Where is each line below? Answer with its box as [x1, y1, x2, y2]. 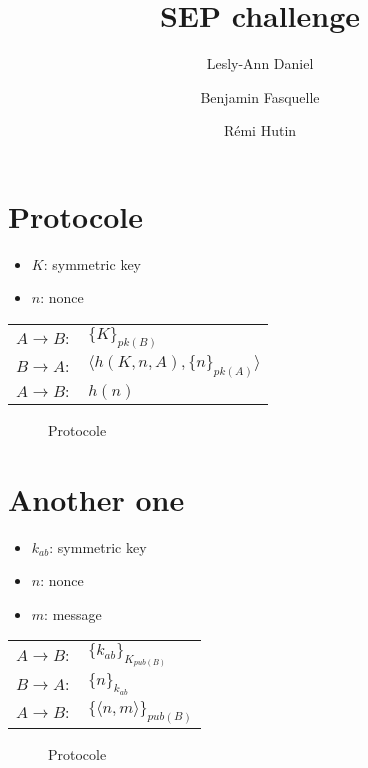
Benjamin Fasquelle [200, 86, 320, 107]
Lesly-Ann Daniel [206, 53, 314, 74]
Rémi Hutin [223, 120, 297, 141]
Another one [8, 478, 185, 519]
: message [44, 603, 102, 624]
